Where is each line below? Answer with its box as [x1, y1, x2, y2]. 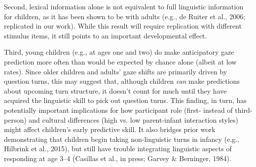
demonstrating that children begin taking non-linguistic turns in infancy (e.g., [4, 134, 239, 144]
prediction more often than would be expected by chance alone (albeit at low [4, 56, 237, 67]
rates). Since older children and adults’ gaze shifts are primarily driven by [4, 66, 227, 76]
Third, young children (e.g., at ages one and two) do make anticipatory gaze [4, 47, 234, 57]
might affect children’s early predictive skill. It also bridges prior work [4, 124, 216, 134]
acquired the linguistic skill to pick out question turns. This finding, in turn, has [4, 95, 247, 105]
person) [4, 114, 27, 125]
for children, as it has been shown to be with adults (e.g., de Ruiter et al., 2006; [4, 11, 246, 21]
